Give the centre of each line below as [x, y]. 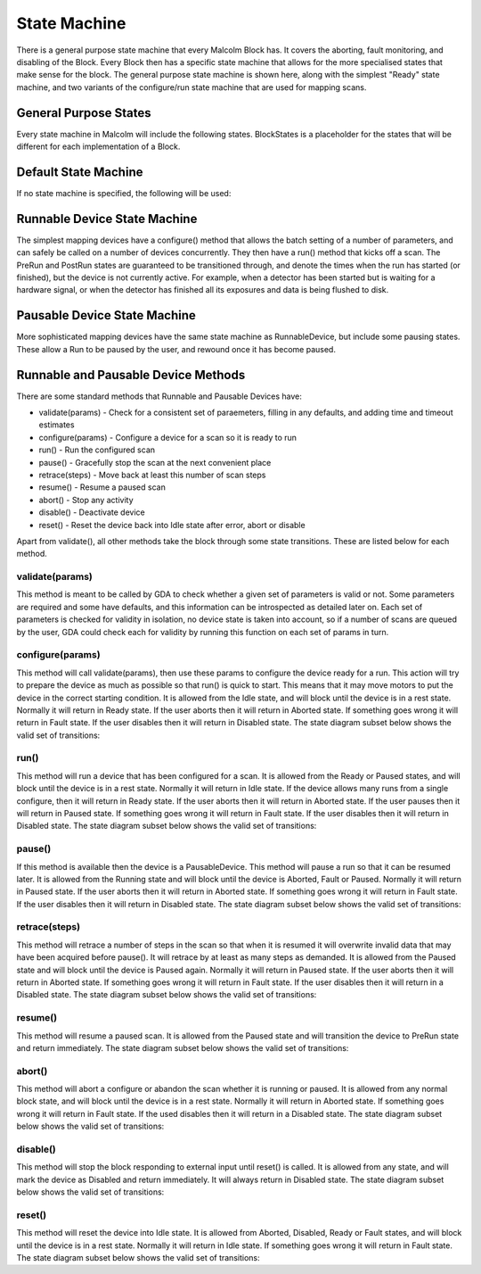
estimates [57, 425]
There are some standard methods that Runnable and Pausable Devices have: [159, 396]
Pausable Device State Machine [106, 315]
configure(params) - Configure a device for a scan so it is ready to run [168, 437]
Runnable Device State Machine [107, 219]
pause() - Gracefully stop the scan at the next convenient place [155, 462]
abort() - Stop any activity [86, 500]
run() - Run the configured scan [97, 450]
